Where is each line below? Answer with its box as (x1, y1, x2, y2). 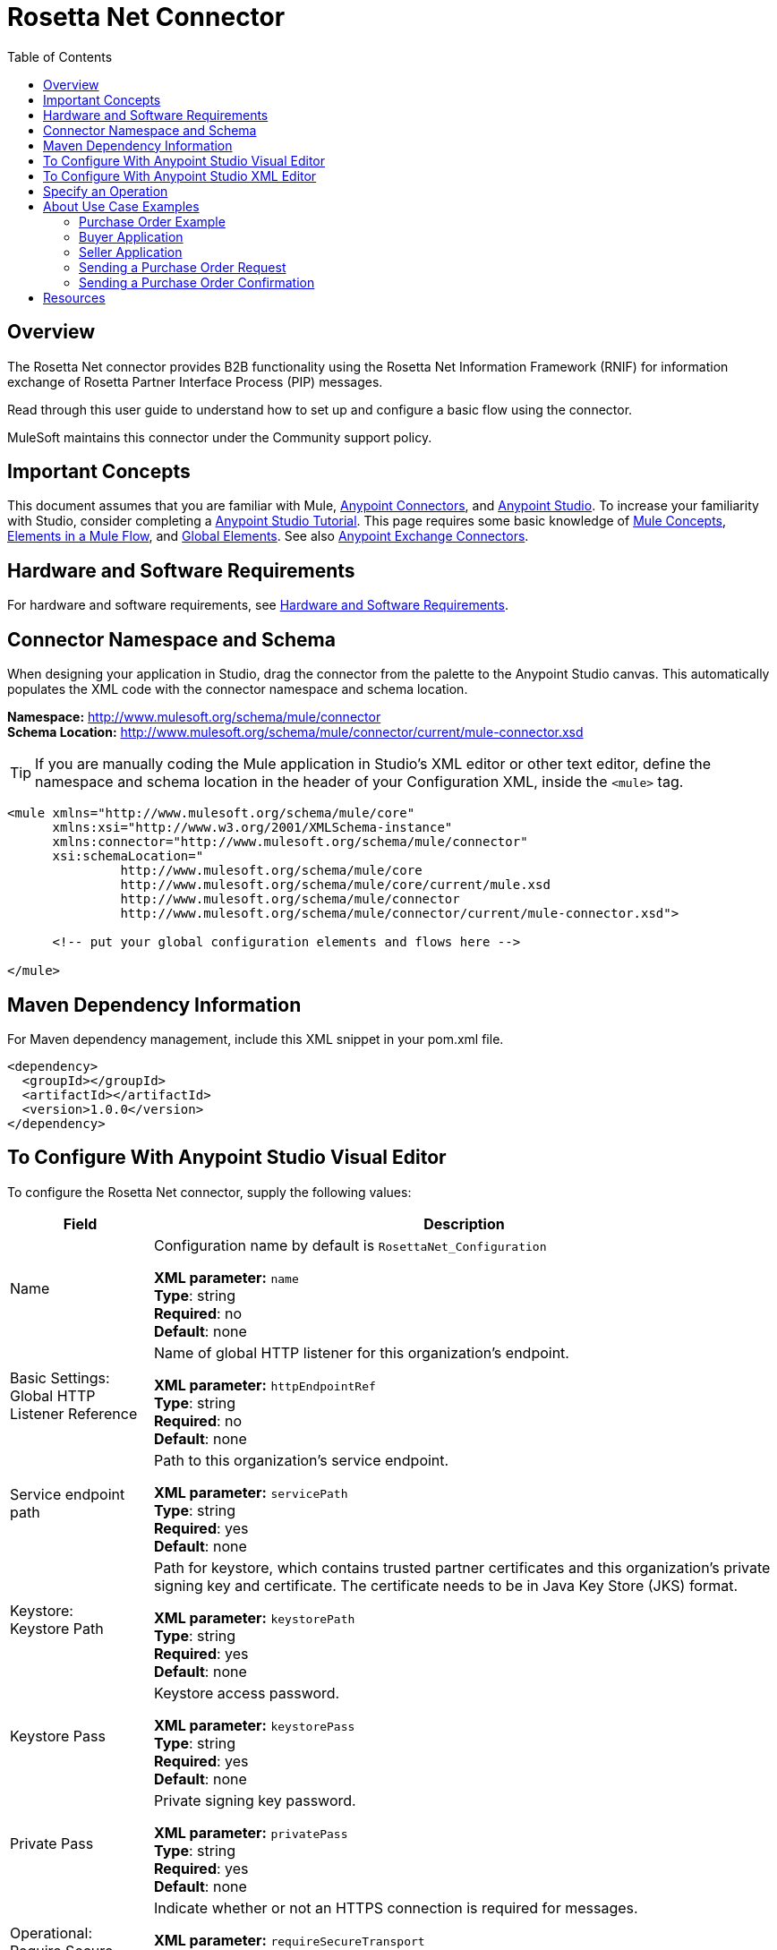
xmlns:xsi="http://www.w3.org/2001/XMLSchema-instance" (52, 820, 453, 835)
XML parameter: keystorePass (154, 1715, 355, 1734)
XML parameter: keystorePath (154, 1608, 355, 1627)
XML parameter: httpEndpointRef (154, 1375, 376, 1394)
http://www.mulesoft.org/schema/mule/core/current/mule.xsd (120, 877, 551, 893)
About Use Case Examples (43, 198, 200, 214)
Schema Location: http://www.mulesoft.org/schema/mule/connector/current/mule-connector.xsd (7, 724, 584, 740)
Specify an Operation (43, 183, 168, 199)
